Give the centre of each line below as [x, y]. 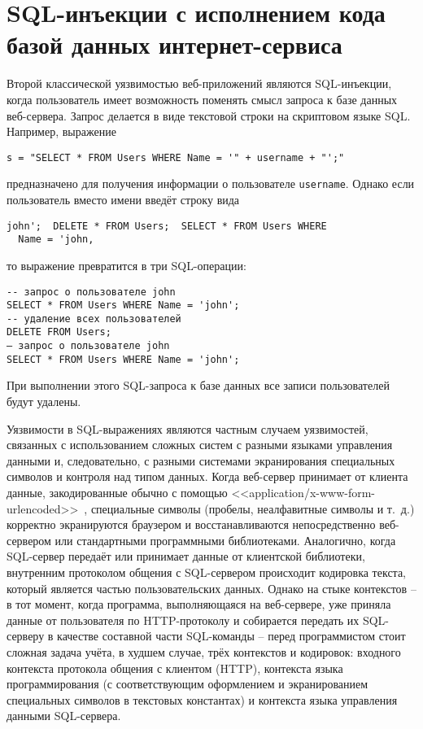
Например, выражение [61, 131]
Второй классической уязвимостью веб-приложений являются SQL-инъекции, [199, 83]
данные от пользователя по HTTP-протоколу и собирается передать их [183, 620]
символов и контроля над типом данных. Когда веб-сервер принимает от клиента [207, 476]
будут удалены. [44, 402]
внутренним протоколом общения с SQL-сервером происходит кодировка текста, [206, 572]
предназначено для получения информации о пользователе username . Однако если [211, 183]
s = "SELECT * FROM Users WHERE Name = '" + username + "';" [176, 157]
